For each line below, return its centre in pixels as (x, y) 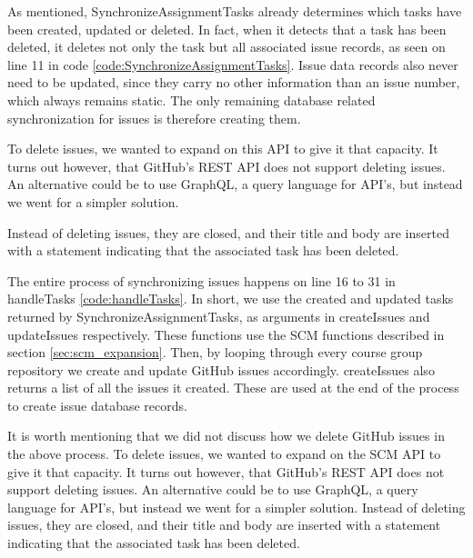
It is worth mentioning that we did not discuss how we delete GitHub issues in (226, 436)
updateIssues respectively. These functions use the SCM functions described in (226, 334)
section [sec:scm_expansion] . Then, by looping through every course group (215, 352)
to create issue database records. (97, 405)
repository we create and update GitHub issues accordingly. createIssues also (221, 369)
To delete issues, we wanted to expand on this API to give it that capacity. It (223, 149)
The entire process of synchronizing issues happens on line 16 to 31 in (201, 280)
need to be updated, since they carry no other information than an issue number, (234, 82)
